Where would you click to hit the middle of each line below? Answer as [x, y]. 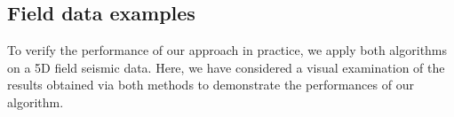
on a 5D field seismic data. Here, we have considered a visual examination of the [226, 67]
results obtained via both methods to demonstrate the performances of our [211, 85]
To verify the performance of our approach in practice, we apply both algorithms [227, 50]
